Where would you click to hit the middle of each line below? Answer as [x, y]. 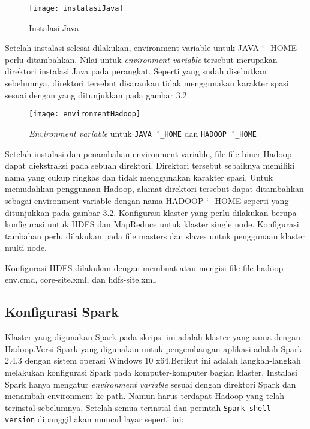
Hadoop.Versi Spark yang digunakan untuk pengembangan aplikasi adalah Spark [154, 348]
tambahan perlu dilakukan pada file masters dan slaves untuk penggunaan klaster [155, 235]
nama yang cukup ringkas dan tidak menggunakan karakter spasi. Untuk [139, 177]
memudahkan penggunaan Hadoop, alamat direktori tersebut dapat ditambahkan [154, 189]
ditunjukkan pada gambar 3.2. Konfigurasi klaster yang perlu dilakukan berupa [151, 212]
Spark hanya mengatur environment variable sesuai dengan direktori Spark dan [151, 384]
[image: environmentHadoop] [85, 114]
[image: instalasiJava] [76, 8]
